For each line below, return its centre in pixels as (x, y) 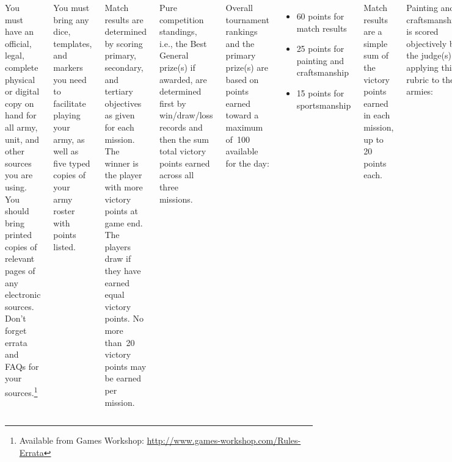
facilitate (70, 103)
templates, (73, 43)
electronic (23, 294)
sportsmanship (324, 105)
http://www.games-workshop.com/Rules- (224, 440)
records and (181, 127)
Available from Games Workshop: (82, 440)
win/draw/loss (186, 115)
